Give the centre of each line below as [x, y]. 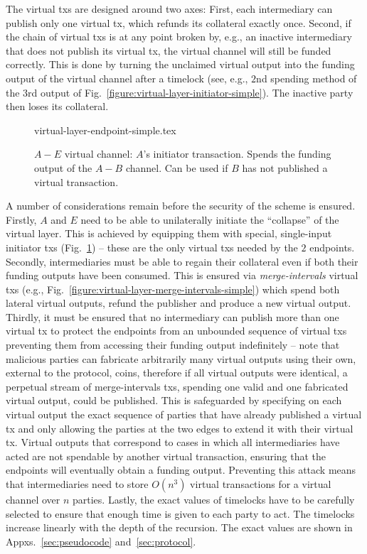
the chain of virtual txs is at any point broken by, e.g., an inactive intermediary [179, 37]
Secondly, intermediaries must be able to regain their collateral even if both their [182, 261]
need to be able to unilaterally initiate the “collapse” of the [210, 219]
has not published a [285, 167]
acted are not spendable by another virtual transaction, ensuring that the [166, 456]
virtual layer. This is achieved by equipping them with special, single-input [169, 233]
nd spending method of [307, 78]
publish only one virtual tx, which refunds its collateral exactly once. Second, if [179, 22]
